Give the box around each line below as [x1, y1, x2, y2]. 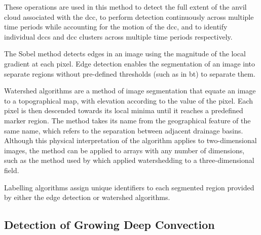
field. [4, 164, 19, 175]
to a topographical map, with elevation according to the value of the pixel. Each [4, 95, 253, 106]
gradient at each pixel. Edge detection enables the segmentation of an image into [4, 58, 255, 69]
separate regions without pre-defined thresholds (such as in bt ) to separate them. [4, 68, 255, 79]
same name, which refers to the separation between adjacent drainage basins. [4, 125, 243, 136]
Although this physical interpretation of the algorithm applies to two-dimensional [4, 135, 257, 146]
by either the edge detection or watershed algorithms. [4, 192, 170, 203]
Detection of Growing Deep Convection [4, 217, 215, 232]
